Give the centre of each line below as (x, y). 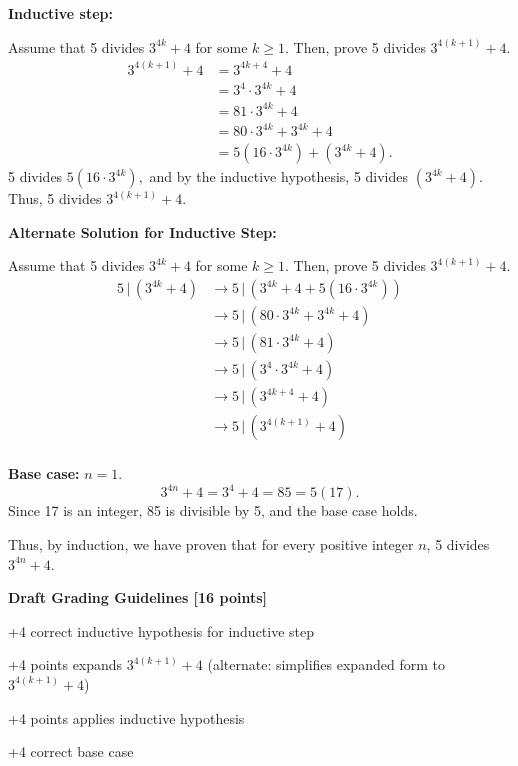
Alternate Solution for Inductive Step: (142, 231)
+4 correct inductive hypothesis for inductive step (161, 630)
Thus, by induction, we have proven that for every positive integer (211, 543)
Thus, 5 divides (55, 198)
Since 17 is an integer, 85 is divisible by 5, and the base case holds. (213, 510)
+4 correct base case (71, 751)
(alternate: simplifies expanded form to (326, 664)
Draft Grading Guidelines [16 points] (138, 597)
